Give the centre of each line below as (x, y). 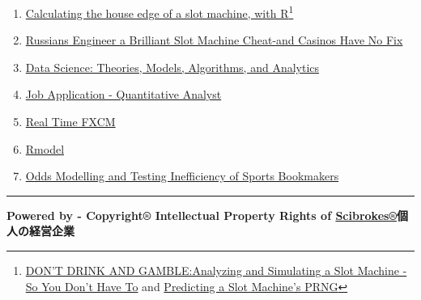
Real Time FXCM (70, 122)
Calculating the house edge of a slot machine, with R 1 (159, 12)
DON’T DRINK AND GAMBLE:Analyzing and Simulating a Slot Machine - (216, 270)
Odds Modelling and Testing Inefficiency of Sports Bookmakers (182, 176)
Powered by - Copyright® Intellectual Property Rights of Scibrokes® (202, 215)
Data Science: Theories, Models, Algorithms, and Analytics (172, 67)
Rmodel (45, 148)
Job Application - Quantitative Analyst (123, 94)
